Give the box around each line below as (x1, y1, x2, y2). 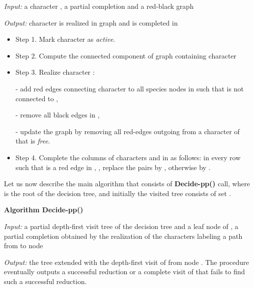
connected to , (15, 93, 58, 103)
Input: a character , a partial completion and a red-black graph (4, 1, 194, 11)
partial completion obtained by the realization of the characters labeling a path (4, 230, 243, 241)
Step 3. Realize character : (15, 67, 95, 77)
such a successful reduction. (4, 276, 87, 286)
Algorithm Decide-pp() (4, 204, 84, 215)
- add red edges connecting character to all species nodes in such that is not (15, 83, 244, 93)
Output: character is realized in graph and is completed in (4, 17, 178, 28)
